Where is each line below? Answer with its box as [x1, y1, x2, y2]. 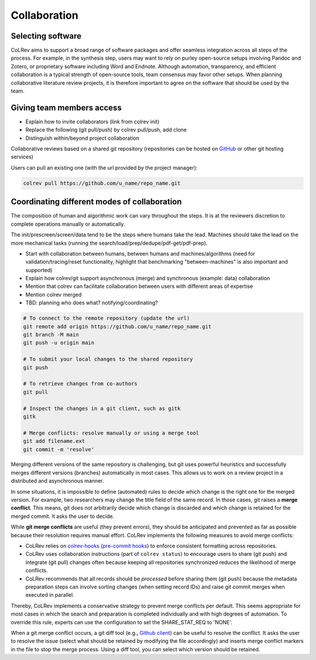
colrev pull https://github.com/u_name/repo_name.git [23, 180, 181, 187]
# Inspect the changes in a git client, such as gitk [23, 405, 181, 412]
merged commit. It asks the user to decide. [11, 513, 114, 520]
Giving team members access [11, 102, 122, 112]
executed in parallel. [25, 592, 74, 599]
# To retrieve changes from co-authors [23, 380, 138, 387]
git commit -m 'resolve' [23, 446, 95, 453]
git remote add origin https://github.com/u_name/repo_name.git [23, 323, 212, 330]
